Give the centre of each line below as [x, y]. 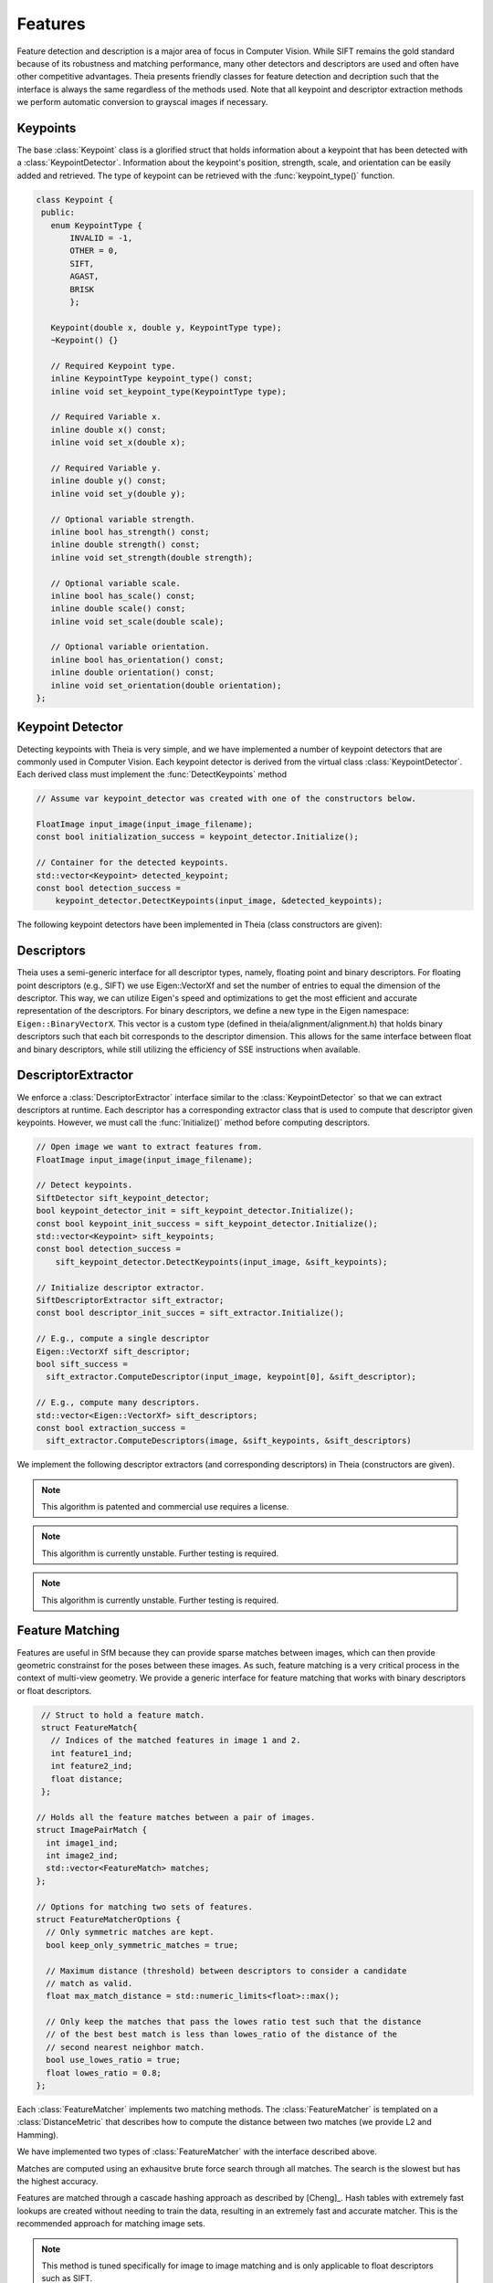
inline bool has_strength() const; [130, 531]
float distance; [87, 1779]
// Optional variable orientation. [130, 647]
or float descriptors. [54, 1690]
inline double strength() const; [126, 545]
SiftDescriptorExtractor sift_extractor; [130, 1300]
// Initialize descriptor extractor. [121, 1287]
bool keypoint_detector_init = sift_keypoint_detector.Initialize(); [195, 1211]
